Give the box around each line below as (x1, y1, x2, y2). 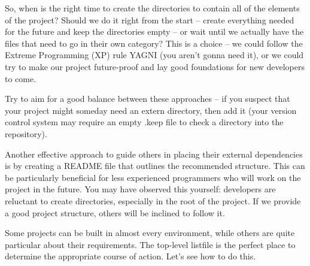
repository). (5, 127, 47, 140)
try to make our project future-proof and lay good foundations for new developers (5, 60, 305, 72)
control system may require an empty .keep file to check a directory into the (5, 116, 284, 128)
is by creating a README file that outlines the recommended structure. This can (5, 159, 305, 172)
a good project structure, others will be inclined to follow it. (5, 206, 225, 219)
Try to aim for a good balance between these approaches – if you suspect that (5, 92, 290, 105)
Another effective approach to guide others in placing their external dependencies (5, 147, 303, 160)
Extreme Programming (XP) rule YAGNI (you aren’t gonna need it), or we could (5, 49, 304, 61)
